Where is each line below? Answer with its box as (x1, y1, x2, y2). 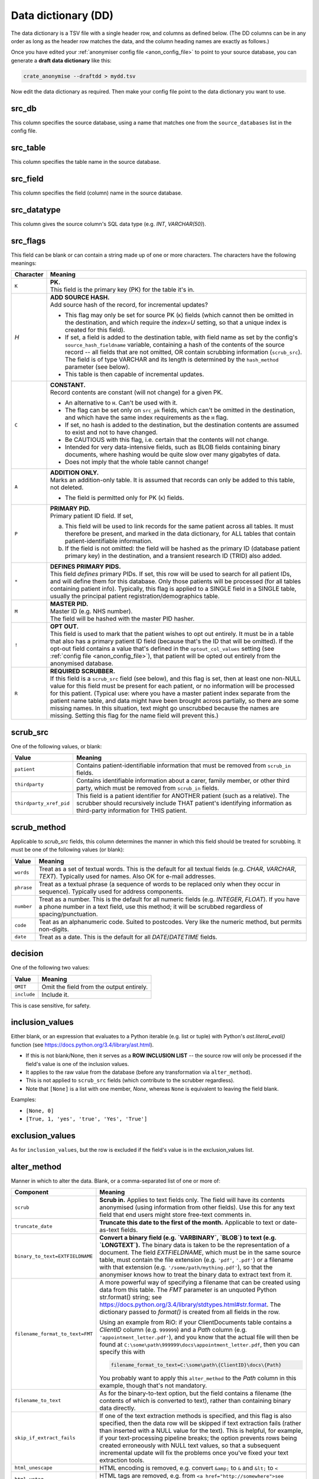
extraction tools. (99, 1456, 145, 1464)
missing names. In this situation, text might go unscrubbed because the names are (50, 704, 280, 712)
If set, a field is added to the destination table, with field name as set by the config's (65, 333, 298, 341)
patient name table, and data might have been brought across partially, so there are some (50, 697, 299, 705)
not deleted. (50, 483, 84, 492)
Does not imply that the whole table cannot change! (65, 458, 209, 466)
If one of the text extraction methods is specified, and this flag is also (99, 1412, 292, 1420)
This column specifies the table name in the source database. (11, 158, 161, 165)
